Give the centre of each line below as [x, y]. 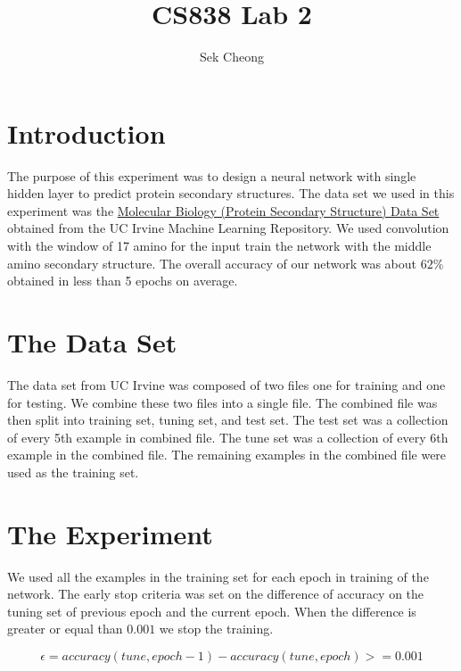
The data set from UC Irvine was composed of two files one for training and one [226, 384]
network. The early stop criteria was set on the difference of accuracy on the [216, 594]
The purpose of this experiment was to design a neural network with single [212, 175]
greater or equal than [65, 629]
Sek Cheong [232, 57]
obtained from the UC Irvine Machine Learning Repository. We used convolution [228, 228]
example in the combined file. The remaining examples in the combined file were [227, 455]
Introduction [86, 133]
